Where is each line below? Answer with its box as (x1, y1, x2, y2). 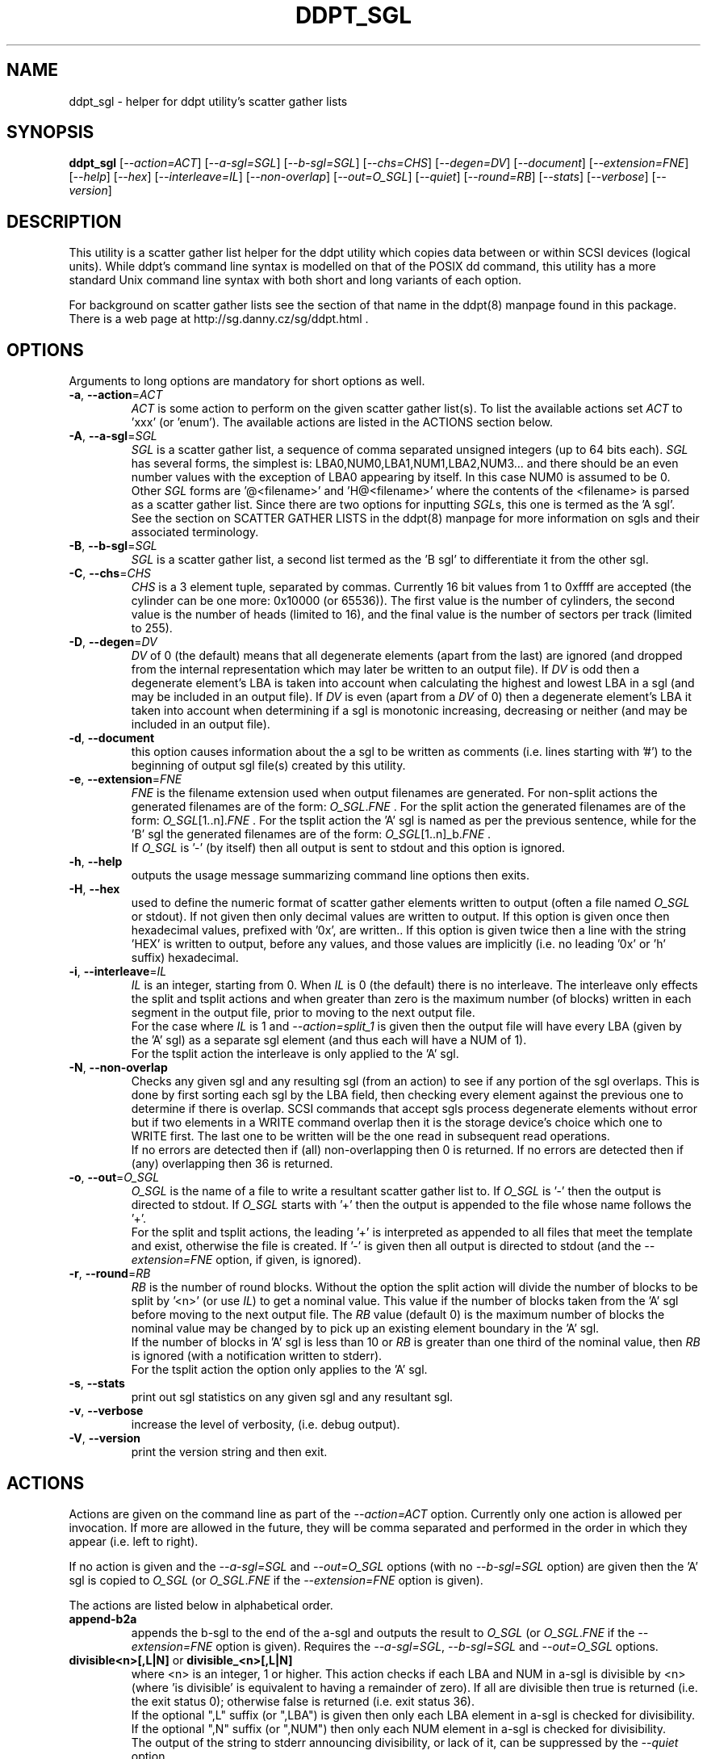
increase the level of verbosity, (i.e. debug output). (131, 1417, 400, 1432)
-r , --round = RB (69, 1266, 151, 1281)
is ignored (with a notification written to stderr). (131, 1349, 383, 1363)
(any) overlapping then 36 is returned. (131, 1157, 333, 1171)
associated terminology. (131, 525, 259, 539)
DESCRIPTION (6, 211, 122, 232)
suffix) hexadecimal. (131, 951, 239, 965)
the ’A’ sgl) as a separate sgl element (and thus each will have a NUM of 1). (131, 1033, 527, 1047)
